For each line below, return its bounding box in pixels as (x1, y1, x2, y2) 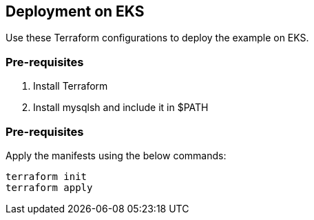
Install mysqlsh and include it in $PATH (33, 101, 209, 114)
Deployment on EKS (6, 3, 145, 20)
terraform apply (6, 181, 93, 193)
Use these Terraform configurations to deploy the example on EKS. (6, 32, 309, 44)
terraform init (6, 170, 87, 182)
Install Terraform (33, 80, 108, 92)
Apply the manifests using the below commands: (6, 149, 227, 161)
